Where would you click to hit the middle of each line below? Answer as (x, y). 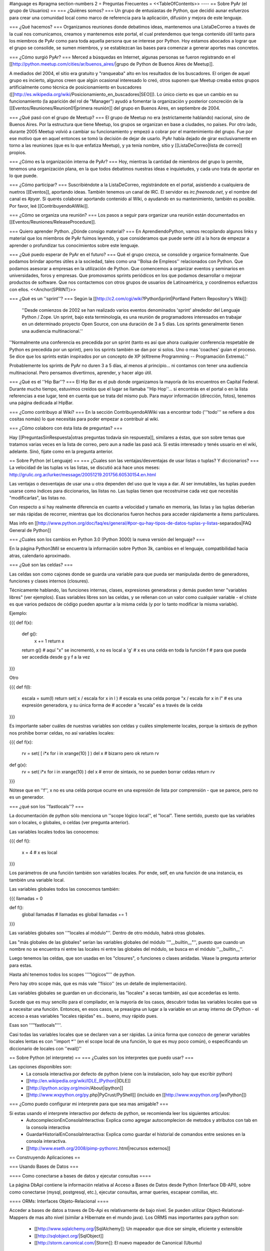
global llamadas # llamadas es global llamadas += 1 (74, 914)
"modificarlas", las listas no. (38, 498)
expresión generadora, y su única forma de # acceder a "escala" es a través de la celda (112, 705)
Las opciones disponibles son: (40, 1067)
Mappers (18, 1217)
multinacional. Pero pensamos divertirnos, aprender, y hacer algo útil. (81, 372)
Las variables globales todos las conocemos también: (64, 889)
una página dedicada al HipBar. (41, 403)
